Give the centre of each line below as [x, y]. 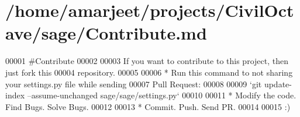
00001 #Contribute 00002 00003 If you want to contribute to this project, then [147, 61]
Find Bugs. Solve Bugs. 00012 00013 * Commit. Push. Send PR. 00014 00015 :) [148, 106]
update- [278, 84]
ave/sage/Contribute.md [106, 33]
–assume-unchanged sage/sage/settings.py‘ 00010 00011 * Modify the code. [162, 95]
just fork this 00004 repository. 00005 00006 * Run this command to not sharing [149, 72]
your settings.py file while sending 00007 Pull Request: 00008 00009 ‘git [134, 84]
